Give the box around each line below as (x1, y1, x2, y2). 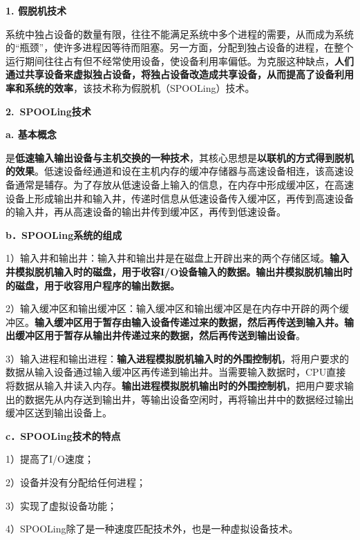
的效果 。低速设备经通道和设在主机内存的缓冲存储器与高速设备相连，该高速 (6, 164, 344, 178)
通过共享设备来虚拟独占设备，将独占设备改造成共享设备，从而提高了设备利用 (6, 67, 354, 81)
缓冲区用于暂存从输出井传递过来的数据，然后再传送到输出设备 (15, 328, 296, 343)
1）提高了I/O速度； (6, 452, 94, 466)
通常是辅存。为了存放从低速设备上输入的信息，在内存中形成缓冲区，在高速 (15, 177, 354, 191)
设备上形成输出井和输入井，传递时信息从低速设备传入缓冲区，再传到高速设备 (6, 191, 354, 205)
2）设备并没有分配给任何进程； (6, 475, 146, 490)
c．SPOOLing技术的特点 (6, 428, 121, 443)
